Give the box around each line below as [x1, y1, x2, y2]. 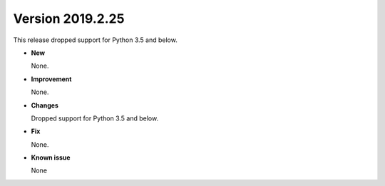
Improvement [31, 75, 72, 83]
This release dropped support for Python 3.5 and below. [13, 36, 178, 44]
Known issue [31, 153, 71, 162]
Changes [31, 100, 58, 110]
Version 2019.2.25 [13, 11, 125, 26]
